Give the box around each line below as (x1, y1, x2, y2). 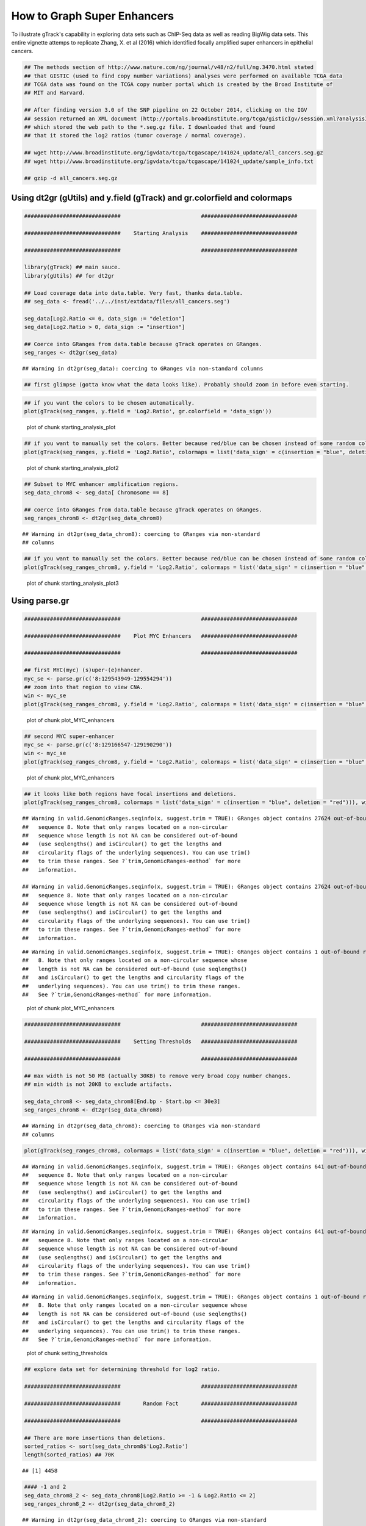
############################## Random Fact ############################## (24, 1400, 298, 1407)
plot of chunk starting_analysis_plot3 (26, 579, 119, 587)
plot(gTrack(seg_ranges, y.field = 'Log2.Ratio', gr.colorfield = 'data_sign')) (24, 408, 272, 415)
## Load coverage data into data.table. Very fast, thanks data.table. (24, 289, 243, 296)
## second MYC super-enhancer (24, 732, 115, 740)
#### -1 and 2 (24, 1483, 66, 1491)
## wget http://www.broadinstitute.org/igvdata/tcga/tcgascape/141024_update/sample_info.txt (24, 157, 314, 165)
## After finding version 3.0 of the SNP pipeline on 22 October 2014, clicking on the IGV (24, 107, 307, 114)
